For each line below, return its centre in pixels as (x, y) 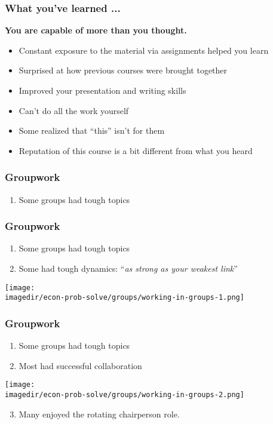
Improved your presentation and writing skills (102, 90)
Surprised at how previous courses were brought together (123, 70)
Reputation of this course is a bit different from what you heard (136, 150)
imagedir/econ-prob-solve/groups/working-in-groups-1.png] (125, 298)
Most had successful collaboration (80, 365)
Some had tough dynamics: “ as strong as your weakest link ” (128, 268)
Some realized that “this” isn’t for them (92, 130)
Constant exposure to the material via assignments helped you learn (144, 50)
